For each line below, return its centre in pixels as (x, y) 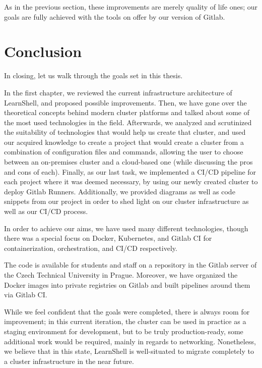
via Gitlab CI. (26, 295)
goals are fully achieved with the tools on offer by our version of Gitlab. (115, 16)
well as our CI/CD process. (46, 211)
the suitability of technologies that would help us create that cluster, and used (125, 132)
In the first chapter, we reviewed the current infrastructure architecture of (118, 92)
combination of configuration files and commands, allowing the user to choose (124, 152)
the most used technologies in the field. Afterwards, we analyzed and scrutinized (128, 122)
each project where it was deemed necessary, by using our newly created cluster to (131, 181)
